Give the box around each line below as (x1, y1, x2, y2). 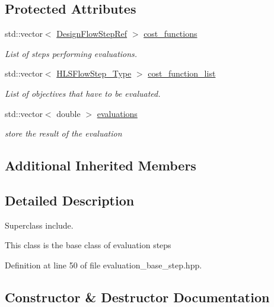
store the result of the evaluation (5, 127, 122, 140)
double (56, 107, 81, 119)
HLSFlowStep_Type (56, 67, 132, 80)
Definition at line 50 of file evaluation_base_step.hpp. (5, 258, 202, 271)
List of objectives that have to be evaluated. (5, 87, 161, 99)
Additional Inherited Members (5, 156, 196, 175)
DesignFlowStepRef (56, 27, 128, 40)
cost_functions (144, 27, 197, 40)
